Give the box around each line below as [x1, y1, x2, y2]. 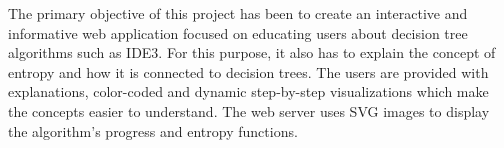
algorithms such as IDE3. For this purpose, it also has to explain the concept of [8, 42, 496, 63]
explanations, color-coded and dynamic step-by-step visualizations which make [8, 81, 489, 102]
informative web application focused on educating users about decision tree [8, 22, 468, 43]
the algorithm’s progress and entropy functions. [8, 120, 298, 141]
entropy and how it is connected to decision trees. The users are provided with [8, 61, 489, 82]
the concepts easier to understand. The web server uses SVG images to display [8, 100, 490, 121]
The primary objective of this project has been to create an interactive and [8, 3, 468, 23]
